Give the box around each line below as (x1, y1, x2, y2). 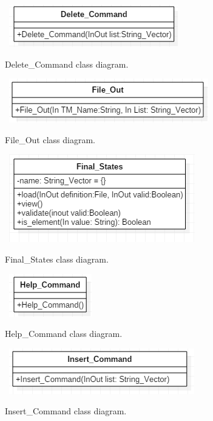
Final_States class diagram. (5, 252, 109, 265)
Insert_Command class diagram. (5, 405, 127, 417)
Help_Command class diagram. (5, 327, 123, 340)
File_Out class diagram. (5, 133, 95, 146)
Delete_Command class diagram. (5, 57, 129, 70)
